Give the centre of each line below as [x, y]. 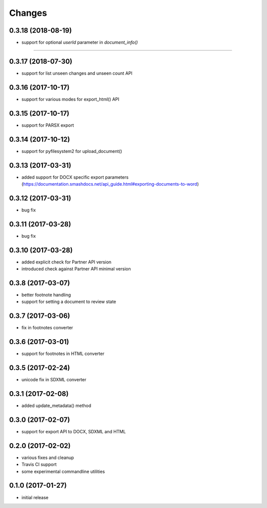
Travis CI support [39, 464]
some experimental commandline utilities [63, 471]
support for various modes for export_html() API [70, 99]
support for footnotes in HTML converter [63, 354]
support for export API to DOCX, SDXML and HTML [74, 431]
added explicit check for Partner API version [67, 262]
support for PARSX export [48, 125]
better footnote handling [46, 295]
